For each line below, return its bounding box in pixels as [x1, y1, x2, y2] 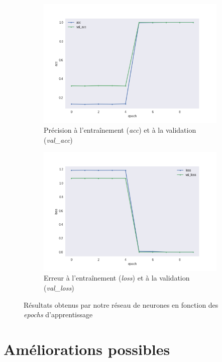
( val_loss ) [44, 282, 74, 293]
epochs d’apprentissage [24, 309, 93, 320]
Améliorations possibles [4, 338, 170, 359]
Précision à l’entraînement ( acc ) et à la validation [44, 125, 196, 135]
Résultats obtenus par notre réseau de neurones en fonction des [24, 299, 218, 310]
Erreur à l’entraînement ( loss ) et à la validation [44, 273, 190, 283]
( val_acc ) [44, 134, 73, 145]
